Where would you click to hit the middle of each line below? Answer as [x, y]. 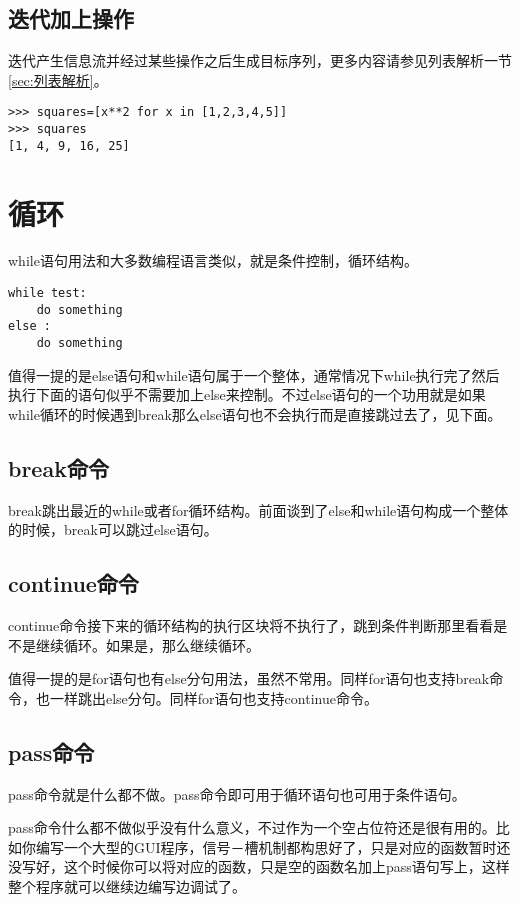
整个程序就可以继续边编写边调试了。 [127, 886]
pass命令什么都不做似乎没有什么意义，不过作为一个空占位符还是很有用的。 [252, 827]
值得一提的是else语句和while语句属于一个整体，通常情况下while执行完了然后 [254, 374]
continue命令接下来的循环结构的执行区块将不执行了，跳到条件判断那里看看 [251, 625]
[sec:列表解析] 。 [58, 79]
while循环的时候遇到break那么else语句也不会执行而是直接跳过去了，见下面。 [255, 413]
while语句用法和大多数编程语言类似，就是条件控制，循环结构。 [213, 260]
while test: [47, 293]
